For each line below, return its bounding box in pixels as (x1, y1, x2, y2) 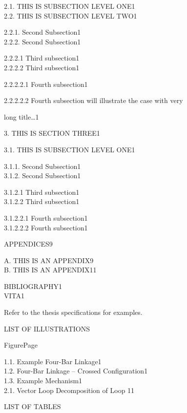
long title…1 (4, 111, 39, 122)
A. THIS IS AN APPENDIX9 (4, 255, 94, 265)
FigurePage (4, 340, 38, 350)
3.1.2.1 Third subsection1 (4, 186, 80, 197)
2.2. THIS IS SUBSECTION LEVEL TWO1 (4, 10, 137, 21)
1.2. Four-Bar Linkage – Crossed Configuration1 (4, 366, 148, 376)
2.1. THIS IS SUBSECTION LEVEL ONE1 (4, 1, 135, 11)
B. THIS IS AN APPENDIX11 (4, 265, 97, 275)
